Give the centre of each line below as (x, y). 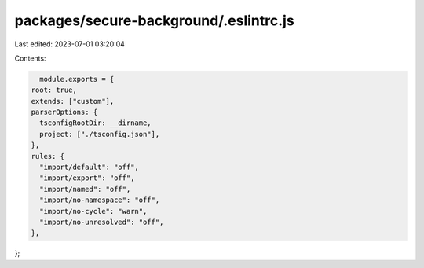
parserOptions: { (64, 112)
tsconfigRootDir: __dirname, (96, 123)
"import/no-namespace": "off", (100, 200)
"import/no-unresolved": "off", (102, 222)
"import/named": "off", (85, 189)
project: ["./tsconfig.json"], (100, 134)
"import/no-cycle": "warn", (93, 211)
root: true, (54, 90)
